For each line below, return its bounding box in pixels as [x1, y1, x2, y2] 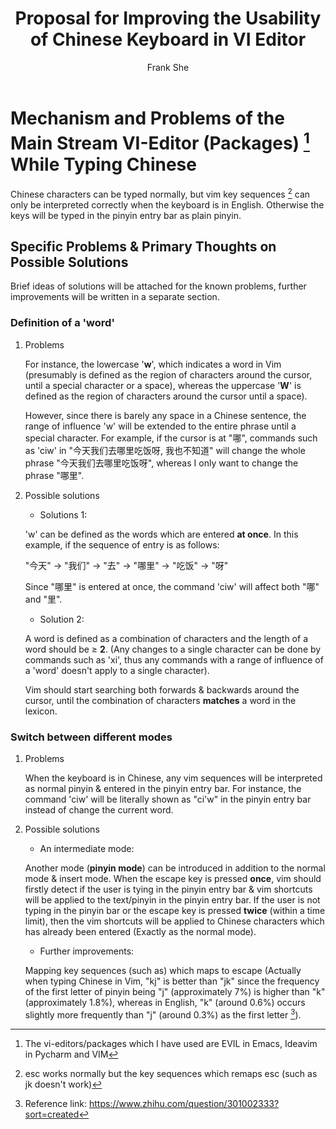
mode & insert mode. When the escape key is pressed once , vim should [24, 873, 322, 885]
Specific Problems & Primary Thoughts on [10, 238, 277, 256]
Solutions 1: [39, 508, 88, 521]
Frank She [146, 61, 190, 73]
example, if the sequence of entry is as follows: [24, 538, 220, 551]
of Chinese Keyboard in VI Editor [29, 28, 307, 51]
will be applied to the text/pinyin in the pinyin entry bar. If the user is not [24, 894, 321, 906]
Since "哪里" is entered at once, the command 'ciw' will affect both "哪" [24, 580, 320, 592]
